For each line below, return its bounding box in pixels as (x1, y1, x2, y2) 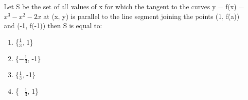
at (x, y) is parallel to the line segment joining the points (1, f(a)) (43, 11, 240, 21)
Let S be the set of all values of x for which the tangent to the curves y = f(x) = (4, 1, 244, 11)
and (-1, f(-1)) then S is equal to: (4, 20, 102, 31)
